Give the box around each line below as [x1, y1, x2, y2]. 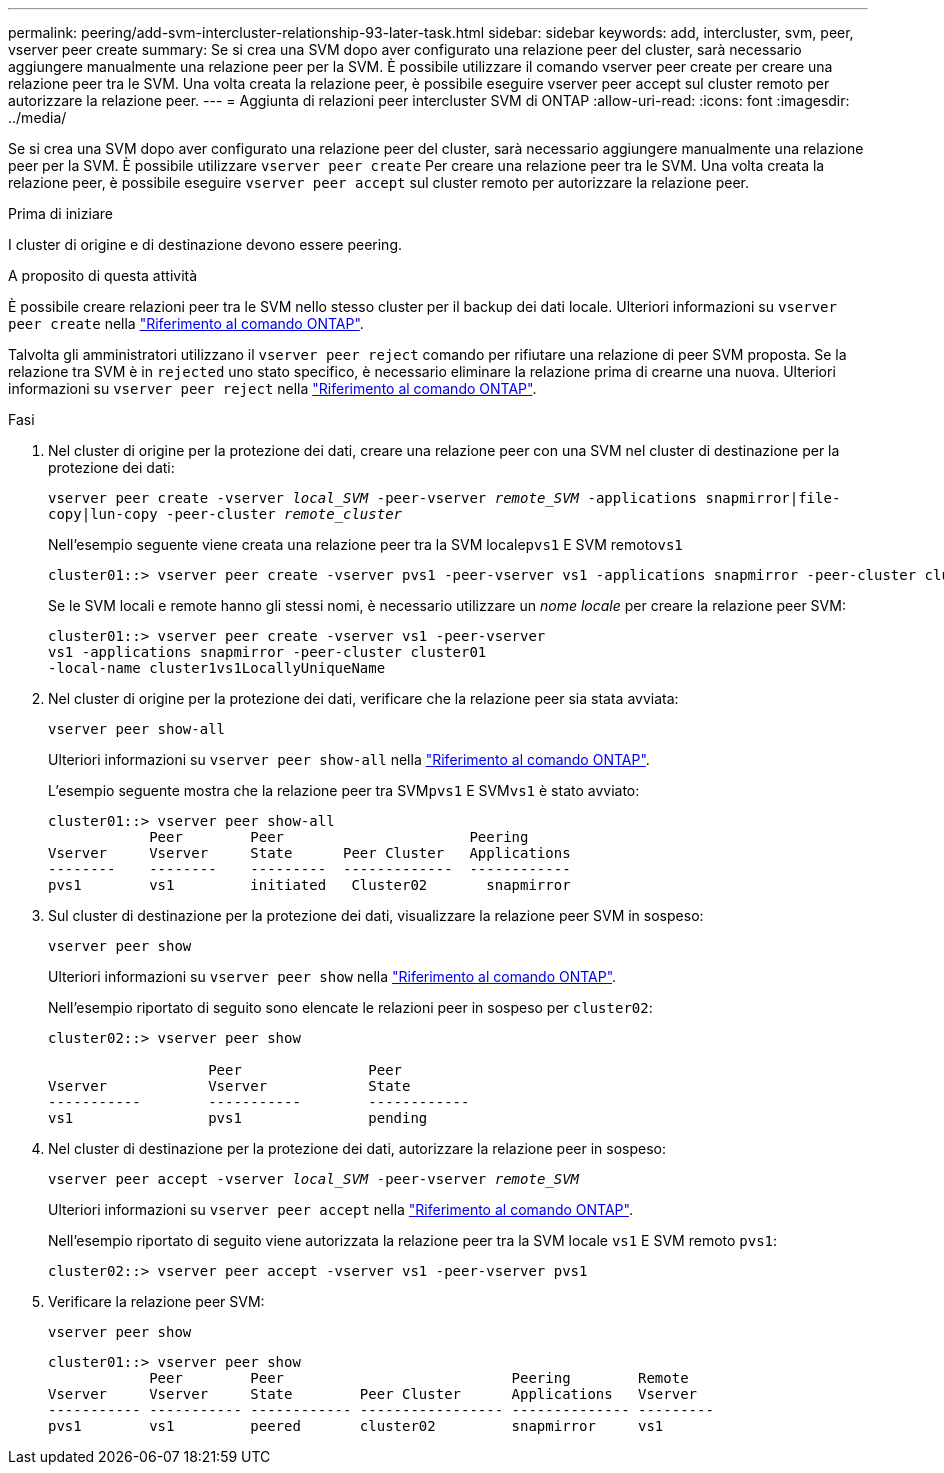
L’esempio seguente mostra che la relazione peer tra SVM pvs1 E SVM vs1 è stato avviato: [48, 782, 640, 799]
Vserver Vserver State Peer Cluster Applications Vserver [48, 1386, 698, 1402]
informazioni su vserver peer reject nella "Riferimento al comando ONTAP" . [8, 380, 537, 397]
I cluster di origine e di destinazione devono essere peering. [8, 236, 403, 253]
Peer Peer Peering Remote [149, 1370, 689, 1386]
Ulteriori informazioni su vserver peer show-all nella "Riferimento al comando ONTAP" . [48, 751, 650, 768]
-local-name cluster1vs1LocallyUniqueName [48, 660, 386, 676]
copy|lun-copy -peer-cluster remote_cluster [48, 506, 403, 522]
